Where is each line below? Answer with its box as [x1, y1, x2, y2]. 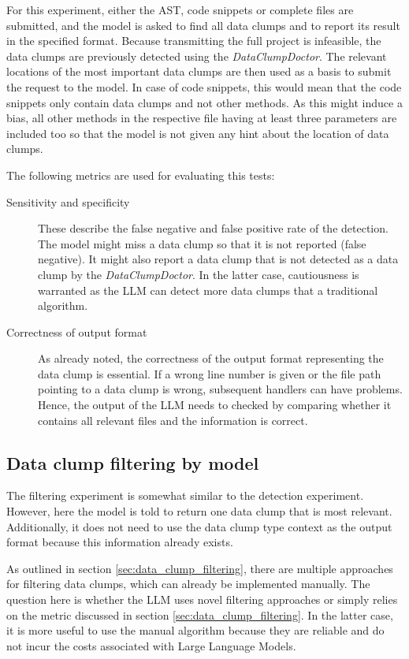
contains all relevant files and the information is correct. [38, 411, 308, 428]
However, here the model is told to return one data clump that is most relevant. [6, 503, 392, 519]
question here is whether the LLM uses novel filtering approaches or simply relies [6, 591, 398, 608]
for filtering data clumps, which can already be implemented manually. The [6, 575, 370, 592]
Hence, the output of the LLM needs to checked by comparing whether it [38, 397, 392, 413]
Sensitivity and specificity [6, 193, 130, 210]
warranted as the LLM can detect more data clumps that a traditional [38, 281, 378, 298]
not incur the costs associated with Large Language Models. [6, 637, 296, 653]
